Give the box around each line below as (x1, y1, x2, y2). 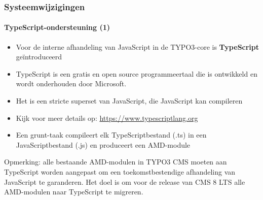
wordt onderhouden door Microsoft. (16, 78, 127, 89)
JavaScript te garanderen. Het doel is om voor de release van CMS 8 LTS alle (4, 176, 245, 187)
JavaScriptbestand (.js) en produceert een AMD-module (16, 139, 191, 150)
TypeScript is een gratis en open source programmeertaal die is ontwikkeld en (16, 68, 257, 79)
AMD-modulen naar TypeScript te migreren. (4, 186, 143, 197)
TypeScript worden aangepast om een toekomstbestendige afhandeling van (4, 166, 236, 177)
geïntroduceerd (16, 51, 62, 62)
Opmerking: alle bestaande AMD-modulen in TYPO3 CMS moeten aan (4, 156, 227, 167)
